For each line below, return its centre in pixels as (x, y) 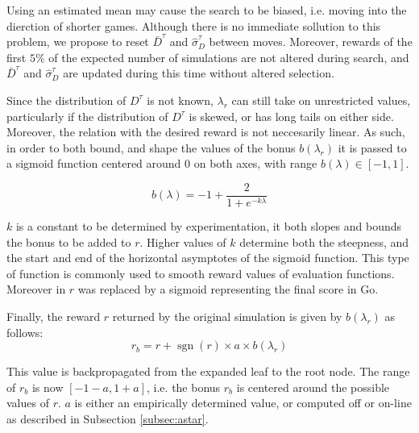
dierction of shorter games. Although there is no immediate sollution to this (194, 25)
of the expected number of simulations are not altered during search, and (229, 57)
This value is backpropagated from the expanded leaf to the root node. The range (208, 371)
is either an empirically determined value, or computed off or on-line (243, 403)
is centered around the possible (313, 387)
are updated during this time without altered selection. (199, 73)
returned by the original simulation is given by (227, 316)
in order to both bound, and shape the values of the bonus (151, 147)
